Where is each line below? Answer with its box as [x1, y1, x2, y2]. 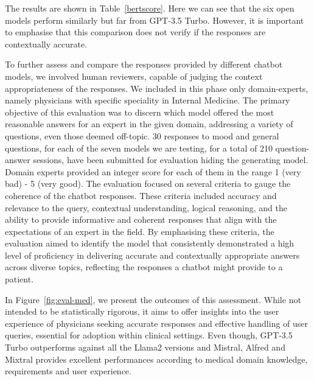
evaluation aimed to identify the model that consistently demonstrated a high [5, 237, 295, 250]
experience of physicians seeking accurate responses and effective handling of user [5, 316, 309, 329]
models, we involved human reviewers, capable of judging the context [5, 69, 263, 82]
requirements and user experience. [5, 365, 131, 377]
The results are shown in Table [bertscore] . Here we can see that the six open [5, 2, 295, 14]
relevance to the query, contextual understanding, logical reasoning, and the [5, 201, 287, 214]
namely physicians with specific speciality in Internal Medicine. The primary [5, 94, 290, 107]
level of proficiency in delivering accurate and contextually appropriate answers [5, 248, 300, 261]
